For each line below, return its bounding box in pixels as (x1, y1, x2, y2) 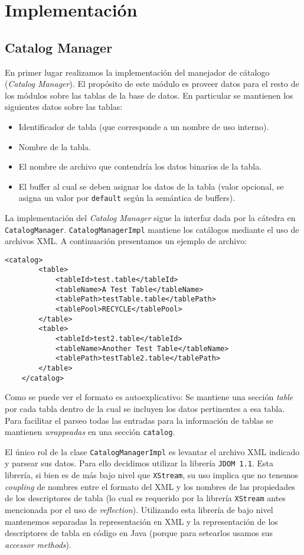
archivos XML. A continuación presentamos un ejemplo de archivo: (5, 235, 247, 247)
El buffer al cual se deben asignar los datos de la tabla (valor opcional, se (18, 180, 284, 192)
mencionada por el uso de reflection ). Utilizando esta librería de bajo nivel (5, 504, 273, 516)
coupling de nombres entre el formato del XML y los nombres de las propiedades (5, 480, 295, 492)
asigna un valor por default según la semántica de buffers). (18, 192, 236, 204)
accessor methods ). (5, 538, 71, 550)
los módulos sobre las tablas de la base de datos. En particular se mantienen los (5, 89, 293, 101)
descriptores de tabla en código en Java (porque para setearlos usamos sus (5, 527, 273, 539)
